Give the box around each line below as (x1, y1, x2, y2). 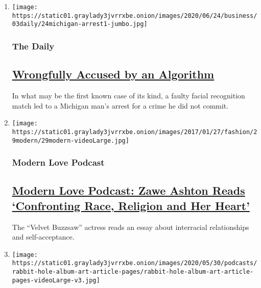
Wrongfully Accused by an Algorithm (12, 66, 215, 82)
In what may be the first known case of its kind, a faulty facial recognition (12, 90, 245, 101)
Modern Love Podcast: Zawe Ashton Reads (12, 182, 245, 198)
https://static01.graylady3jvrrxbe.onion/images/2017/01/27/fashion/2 (12, 128, 257, 136)
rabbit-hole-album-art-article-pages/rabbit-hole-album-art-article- (12, 268, 254, 276)
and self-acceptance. (12, 231, 75, 242)
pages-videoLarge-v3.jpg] (12, 276, 100, 284)
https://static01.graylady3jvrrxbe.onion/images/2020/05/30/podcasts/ (12, 259, 257, 267)
